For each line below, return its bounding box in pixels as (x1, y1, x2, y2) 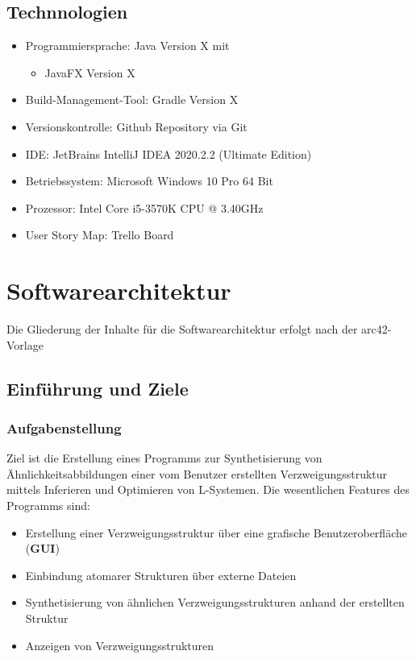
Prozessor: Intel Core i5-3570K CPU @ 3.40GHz (25, 199, 264, 216)
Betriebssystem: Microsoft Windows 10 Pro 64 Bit (25, 172, 273, 189)
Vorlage (6, 336, 44, 353)
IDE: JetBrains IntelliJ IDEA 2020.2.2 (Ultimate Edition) (25, 145, 312, 162)
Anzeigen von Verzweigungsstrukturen (25, 636, 214, 653)
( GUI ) (25, 540, 60, 557)
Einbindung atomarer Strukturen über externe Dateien (25, 566, 297, 583)
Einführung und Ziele (6, 375, 189, 400)
